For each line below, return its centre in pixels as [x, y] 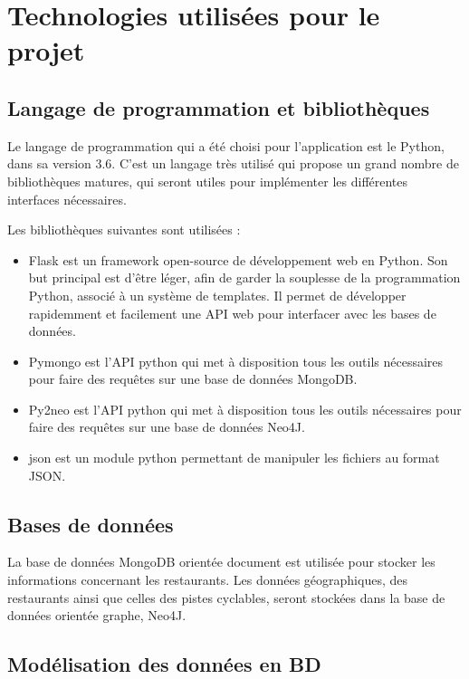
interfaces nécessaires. [67, 199]
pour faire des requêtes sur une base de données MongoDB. [193, 379]
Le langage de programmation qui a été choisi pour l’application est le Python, [226, 145]
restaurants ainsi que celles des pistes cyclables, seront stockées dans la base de [226, 597]
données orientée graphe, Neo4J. [97, 615]
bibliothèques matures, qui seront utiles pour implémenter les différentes [208, 181]
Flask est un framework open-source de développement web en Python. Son [238, 259]
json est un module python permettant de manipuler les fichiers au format [234, 458]
